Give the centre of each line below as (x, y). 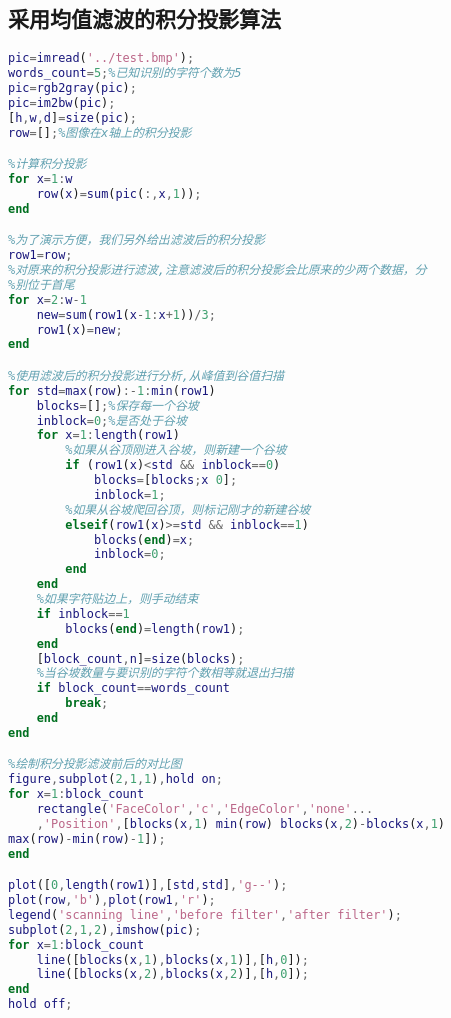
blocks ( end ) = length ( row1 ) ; (155, 628)
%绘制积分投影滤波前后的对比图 (95, 764)
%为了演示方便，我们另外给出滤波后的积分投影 (136, 240)
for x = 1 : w (40, 178)
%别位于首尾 (41, 284)
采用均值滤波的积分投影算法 (144, 18)
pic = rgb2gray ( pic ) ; (72, 87)
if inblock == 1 (83, 613)
